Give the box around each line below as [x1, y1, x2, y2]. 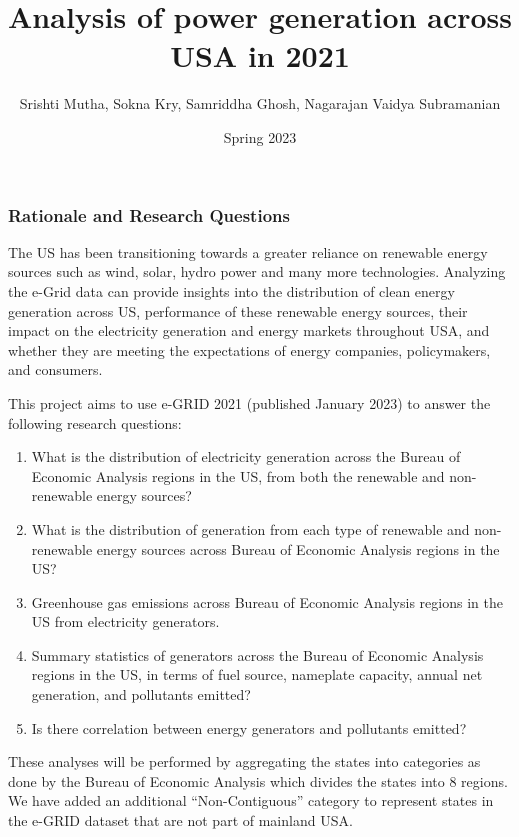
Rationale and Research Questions [8, 202, 290, 227]
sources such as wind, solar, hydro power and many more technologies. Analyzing [8, 261, 506, 282]
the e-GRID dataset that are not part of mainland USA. [8, 810, 353, 831]
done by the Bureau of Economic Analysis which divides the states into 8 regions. [8, 770, 508, 791]
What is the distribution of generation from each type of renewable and [31, 518, 470, 539]
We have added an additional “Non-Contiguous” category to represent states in [8, 790, 494, 811]
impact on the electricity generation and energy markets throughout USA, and [8, 320, 490, 341]
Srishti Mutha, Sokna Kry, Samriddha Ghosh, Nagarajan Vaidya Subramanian [19, 93, 501, 114]
